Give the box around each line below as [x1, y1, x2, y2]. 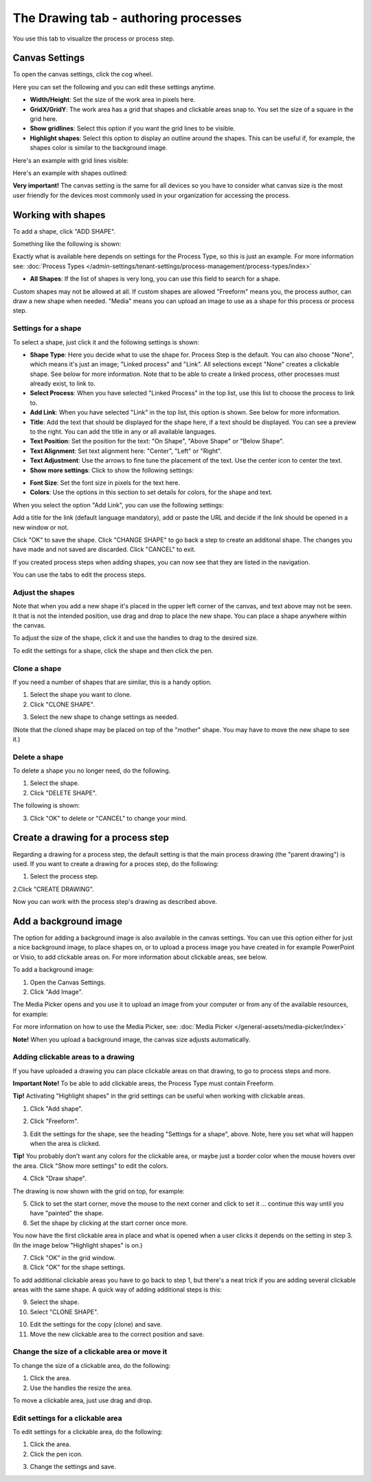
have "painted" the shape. [30, 1209, 104, 1217]
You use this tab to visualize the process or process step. [12, 34, 175, 43]
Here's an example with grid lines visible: [12, 156, 129, 164]
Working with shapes [12, 209, 106, 221]
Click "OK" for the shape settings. [30, 1263, 126, 1272]
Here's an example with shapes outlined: [12, 168, 128, 177]
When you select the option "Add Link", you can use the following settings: [12, 500, 224, 509]
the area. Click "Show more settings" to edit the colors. [12, 1162, 168, 1170]
